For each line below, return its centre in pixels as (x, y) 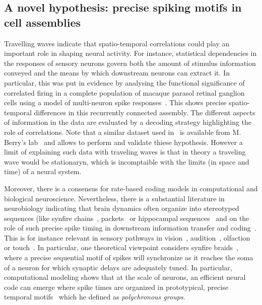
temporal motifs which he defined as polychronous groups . (95, 297)
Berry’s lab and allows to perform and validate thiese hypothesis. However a (123, 142)
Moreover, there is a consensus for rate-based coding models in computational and (131, 188)
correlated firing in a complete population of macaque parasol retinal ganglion (124, 92)
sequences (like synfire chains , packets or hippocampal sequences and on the (127, 218)
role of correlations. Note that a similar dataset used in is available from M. (123, 132)
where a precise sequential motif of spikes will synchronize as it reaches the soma (129, 257)
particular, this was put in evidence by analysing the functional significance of (124, 82)
